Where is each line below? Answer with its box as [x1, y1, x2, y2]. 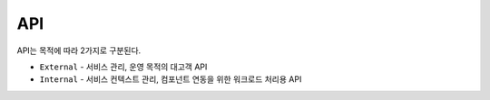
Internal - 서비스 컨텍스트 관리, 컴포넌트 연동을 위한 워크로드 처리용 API [39, 74, 302, 85]
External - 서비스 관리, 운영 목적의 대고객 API [39, 61, 208, 72]
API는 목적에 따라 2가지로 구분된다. [16, 45, 142, 56]
